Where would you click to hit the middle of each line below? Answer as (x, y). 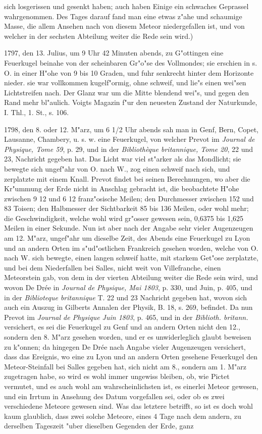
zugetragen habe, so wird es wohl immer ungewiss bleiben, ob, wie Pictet (117, 376)
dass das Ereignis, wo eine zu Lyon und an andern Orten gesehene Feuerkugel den (131, 357)
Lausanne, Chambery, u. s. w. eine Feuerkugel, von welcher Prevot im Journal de (129, 139)
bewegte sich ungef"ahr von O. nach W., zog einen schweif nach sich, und (117, 168)
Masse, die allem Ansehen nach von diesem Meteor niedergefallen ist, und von (124, 26)
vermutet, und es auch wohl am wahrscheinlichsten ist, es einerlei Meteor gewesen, (131, 386)
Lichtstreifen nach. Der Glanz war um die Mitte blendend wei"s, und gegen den (127, 92)
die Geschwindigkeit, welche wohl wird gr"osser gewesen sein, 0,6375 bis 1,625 (124, 218)
